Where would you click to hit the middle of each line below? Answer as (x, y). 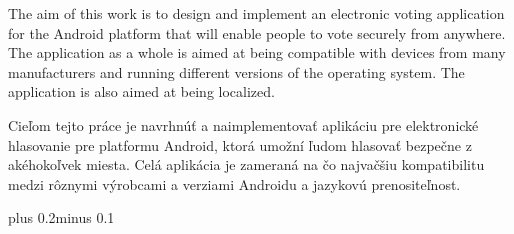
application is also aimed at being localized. (141, 91)
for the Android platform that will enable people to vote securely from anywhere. (257, 32)
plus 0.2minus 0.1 (61, 217)
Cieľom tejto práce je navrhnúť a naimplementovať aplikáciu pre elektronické (243, 124)
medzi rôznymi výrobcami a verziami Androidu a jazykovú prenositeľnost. (234, 183)
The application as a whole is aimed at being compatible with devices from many (257, 52)
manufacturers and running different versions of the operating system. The (236, 71)
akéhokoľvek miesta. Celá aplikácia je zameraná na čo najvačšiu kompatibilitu (246, 164)
